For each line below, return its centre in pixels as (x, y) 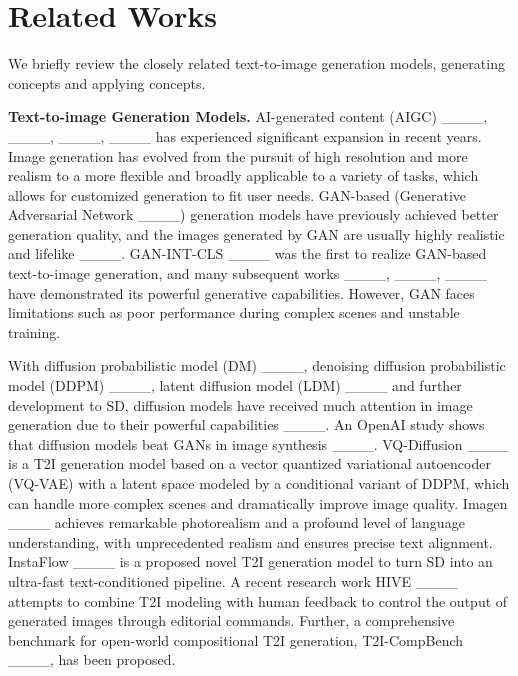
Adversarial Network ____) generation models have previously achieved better (253, 214)
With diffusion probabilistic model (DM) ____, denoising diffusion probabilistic (257, 365)
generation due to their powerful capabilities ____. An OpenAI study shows (246, 424)
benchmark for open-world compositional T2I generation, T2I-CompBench (236, 639)
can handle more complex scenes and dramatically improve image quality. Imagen (258, 502)
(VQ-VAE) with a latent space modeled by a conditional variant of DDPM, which (259, 483)
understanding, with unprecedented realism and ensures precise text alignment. (250, 541)
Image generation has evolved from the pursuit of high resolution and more (238, 155)
